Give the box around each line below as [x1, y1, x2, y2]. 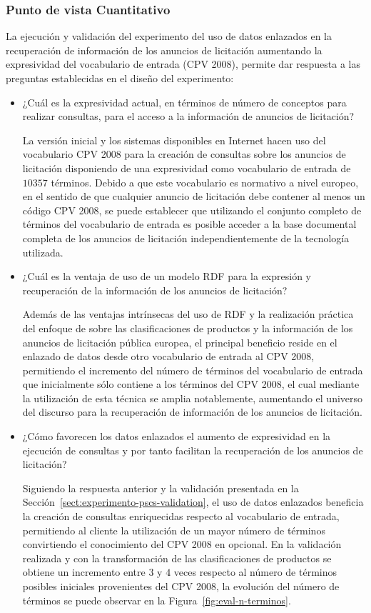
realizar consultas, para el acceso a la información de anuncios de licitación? [22, 109, 355, 124]
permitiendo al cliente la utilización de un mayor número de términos [22, 522, 325, 537]
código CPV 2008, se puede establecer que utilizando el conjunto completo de [22, 202, 362, 217]
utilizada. [22, 244, 63, 259]
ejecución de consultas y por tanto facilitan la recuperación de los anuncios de [22, 442, 363, 457]
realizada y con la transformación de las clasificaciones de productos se [22, 550, 332, 565]
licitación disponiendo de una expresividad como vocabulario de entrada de [22, 160, 351, 175]
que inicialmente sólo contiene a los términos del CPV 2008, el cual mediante [22, 377, 360, 392]
